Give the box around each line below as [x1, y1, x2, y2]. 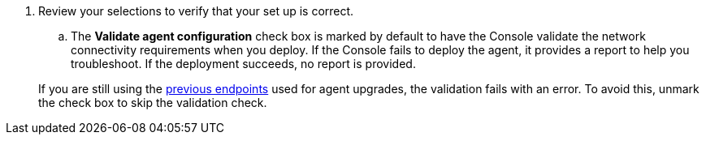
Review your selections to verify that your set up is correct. [38, 4, 354, 18]
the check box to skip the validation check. [38, 96, 267, 109]
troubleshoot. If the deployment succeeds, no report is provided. [71, 57, 416, 70]
